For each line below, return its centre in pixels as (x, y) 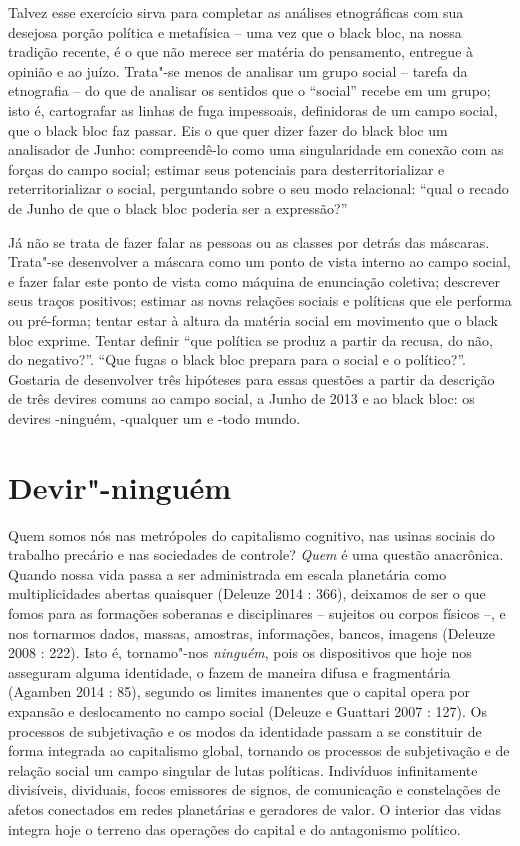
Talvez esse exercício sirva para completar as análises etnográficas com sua (236, 12)
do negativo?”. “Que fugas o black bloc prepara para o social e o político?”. (237, 359)
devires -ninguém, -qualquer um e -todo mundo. (154, 417)
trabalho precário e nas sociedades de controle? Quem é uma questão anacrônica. (256, 554)
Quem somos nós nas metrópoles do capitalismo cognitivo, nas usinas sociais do (251, 534)
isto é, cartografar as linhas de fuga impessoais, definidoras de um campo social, (253, 109)
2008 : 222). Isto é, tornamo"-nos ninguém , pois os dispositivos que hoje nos (240, 652)
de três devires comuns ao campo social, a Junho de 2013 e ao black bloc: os (241, 398)
